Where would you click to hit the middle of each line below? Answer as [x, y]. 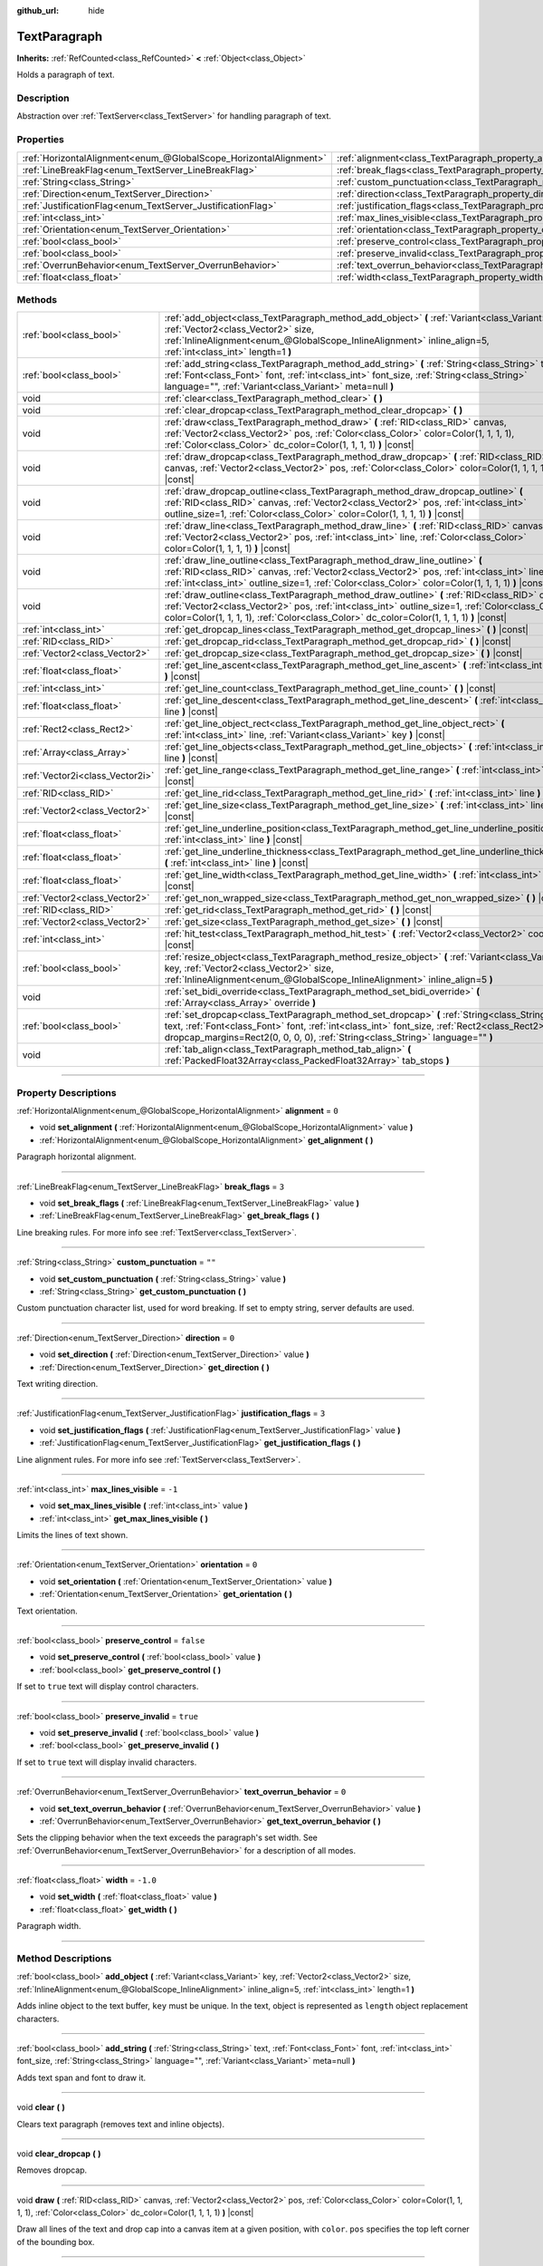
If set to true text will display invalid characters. [107, 1762]
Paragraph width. [49, 1926]
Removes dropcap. [52, 2170]
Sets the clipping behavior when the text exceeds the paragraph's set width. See [167, 1838]
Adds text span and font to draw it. [81, 2077]
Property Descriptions [67, 1092]
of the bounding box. [56, 2242]
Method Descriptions [64, 1959]
